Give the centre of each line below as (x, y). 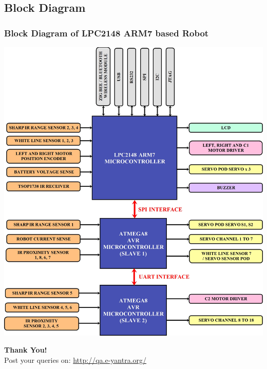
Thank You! (26, 350)
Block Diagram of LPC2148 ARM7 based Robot (107, 33)
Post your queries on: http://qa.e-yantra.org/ (75, 360)
